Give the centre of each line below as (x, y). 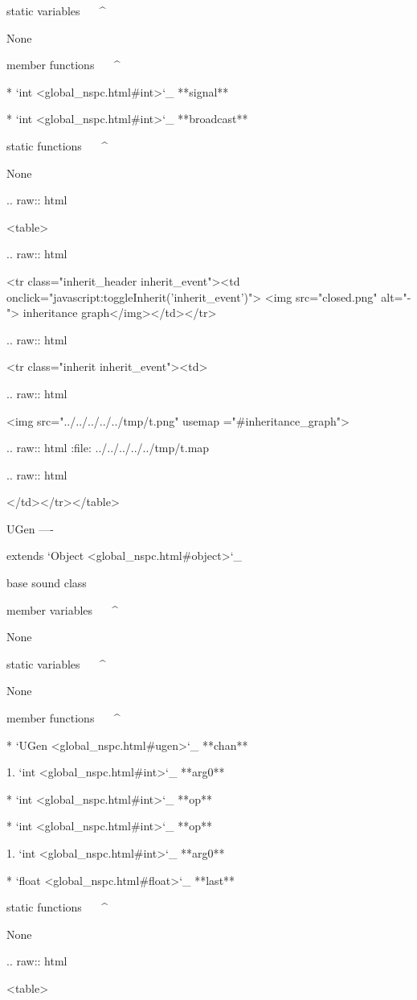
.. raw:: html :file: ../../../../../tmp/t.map (108, 448)
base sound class (47, 583)
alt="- (396, 296)
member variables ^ (63, 609)
